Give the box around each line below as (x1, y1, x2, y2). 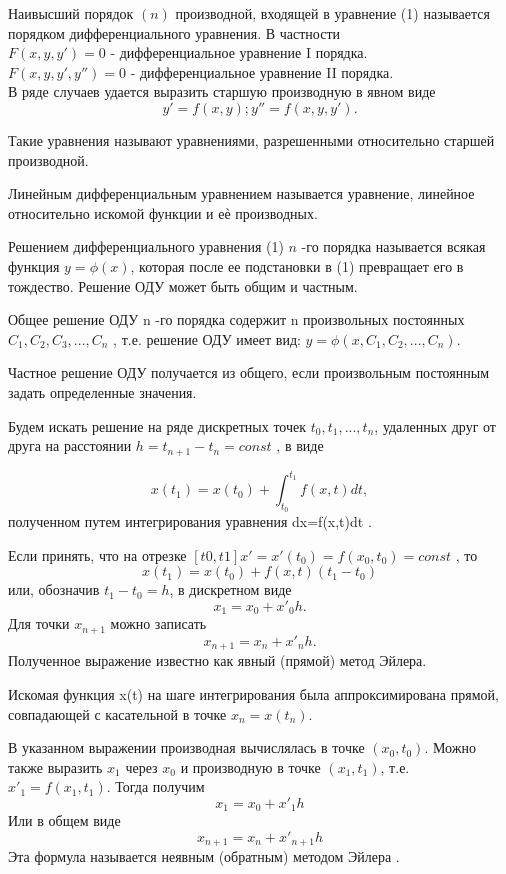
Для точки (8, 613, 70, 634)
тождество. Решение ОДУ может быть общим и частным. (8, 275, 358, 296)
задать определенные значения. (8, 381, 197, 402)
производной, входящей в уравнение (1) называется (175, 3, 490, 23)
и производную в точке (180, 756, 321, 777)
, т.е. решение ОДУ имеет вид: (113, 328, 301, 349)
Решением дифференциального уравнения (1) (8, 236, 284, 257)
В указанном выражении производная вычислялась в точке (8, 737, 365, 758)
